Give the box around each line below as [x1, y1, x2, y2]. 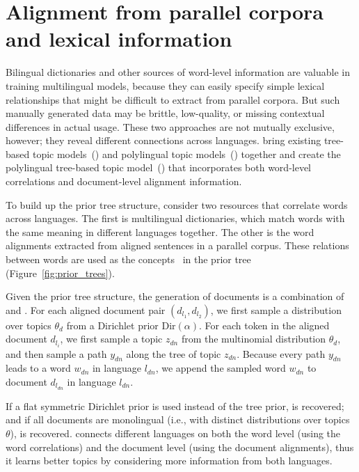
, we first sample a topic [60, 331, 163, 346]
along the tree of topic [126, 346, 221, 361]
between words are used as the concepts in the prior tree [6, 252, 251, 267]
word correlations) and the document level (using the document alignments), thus [6, 439, 354, 454]
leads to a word [6, 361, 71, 375]
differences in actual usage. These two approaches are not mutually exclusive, [6, 119, 335, 134]
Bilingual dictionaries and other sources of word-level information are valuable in [6, 65, 350, 79]
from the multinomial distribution [181, 331, 326, 346]
